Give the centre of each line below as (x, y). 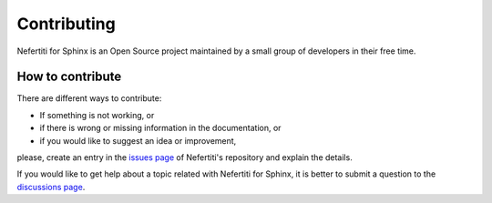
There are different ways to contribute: (89, 98)
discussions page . (51, 187)
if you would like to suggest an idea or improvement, (138, 140)
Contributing (66, 24)
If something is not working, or (97, 115)
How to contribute (69, 77)
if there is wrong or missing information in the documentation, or (160, 128)
